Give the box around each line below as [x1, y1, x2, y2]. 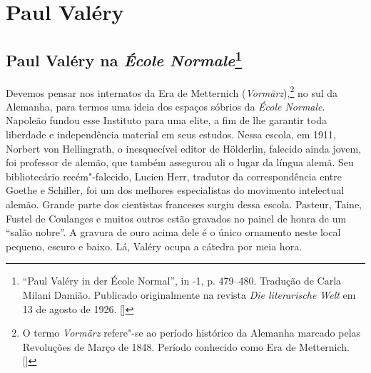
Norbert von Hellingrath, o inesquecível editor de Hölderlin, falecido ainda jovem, [6, 140, 362, 155]
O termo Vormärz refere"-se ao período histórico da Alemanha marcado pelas [22, 325, 361, 340]
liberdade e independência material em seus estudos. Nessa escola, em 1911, [6, 127, 336, 142]
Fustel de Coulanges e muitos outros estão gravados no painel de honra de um [6, 210, 347, 225]
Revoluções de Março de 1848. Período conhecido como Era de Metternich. [22, 339, 350, 354]
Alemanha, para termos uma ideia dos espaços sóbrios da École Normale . [6, 98, 325, 113]
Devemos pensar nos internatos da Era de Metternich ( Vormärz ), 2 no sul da [6, 83, 338, 100]
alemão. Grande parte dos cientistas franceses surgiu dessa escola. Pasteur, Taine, [6, 196, 362, 211]
